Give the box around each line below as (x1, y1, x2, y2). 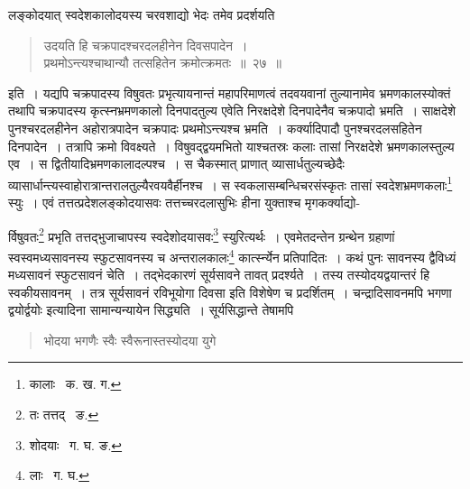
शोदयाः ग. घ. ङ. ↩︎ (29, 435, 123, 454)
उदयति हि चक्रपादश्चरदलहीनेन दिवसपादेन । (43, 35, 248, 54)
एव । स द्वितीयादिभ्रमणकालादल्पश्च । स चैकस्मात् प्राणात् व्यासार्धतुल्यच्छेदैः (8, 154, 345, 173)
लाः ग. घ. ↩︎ (29, 466, 89, 484)
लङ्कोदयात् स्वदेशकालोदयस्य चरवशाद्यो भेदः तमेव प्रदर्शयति (8, 5, 275, 23)
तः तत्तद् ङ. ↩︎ (29, 405, 99, 424)
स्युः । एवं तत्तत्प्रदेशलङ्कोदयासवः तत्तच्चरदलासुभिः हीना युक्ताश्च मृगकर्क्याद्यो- (8, 193, 361, 211)
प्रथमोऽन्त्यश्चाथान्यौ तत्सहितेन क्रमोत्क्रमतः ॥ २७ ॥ (43, 53, 282, 72)
